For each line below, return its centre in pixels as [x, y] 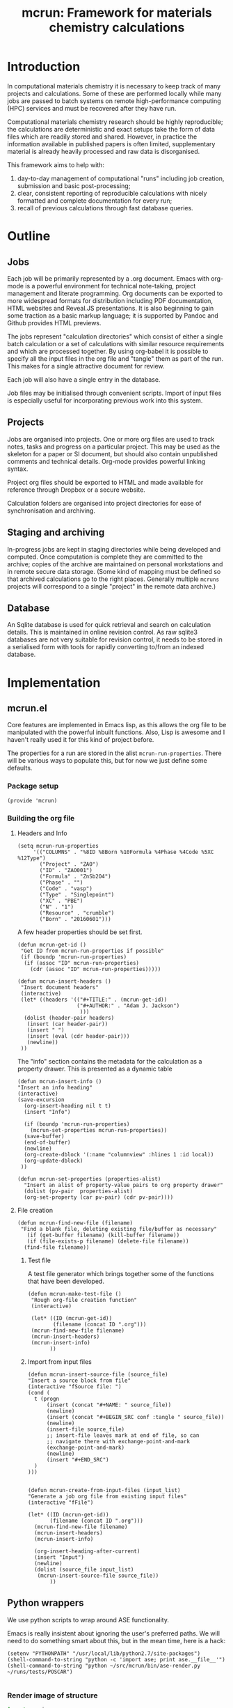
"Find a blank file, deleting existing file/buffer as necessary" [119, 1229]
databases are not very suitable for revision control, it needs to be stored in [115, 639]
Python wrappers [46, 1603]
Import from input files [59, 1361]
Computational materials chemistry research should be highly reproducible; [115, 122]
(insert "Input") [59, 1557]
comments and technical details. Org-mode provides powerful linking [106, 461]
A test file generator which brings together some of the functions [121, 1273]
